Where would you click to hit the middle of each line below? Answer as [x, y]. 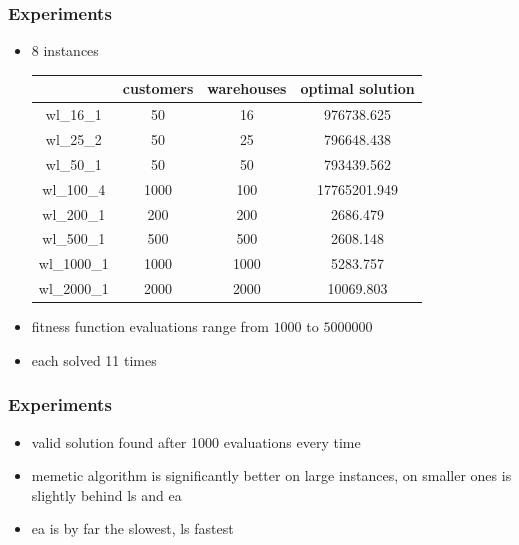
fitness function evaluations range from [150, 326]
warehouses [247, 88]
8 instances [65, 50]
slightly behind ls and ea [106, 494]
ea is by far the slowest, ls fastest [132, 528]
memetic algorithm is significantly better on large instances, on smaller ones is [271, 475]
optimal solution [357, 88]
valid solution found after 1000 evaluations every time [196, 441]
